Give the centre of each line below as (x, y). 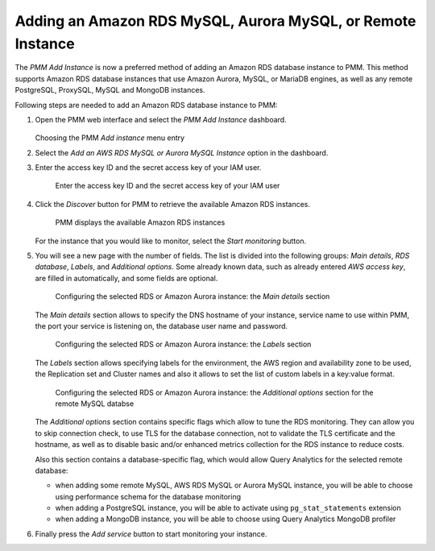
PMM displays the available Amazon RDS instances (140, 222)
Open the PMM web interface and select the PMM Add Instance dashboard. (161, 119)
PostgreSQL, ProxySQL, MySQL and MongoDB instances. (110, 90)
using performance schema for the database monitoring (148, 496)
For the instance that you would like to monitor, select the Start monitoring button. (170, 241)
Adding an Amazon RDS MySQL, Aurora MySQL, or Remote (215, 21)
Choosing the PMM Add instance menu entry (110, 138)
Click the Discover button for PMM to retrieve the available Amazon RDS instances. (172, 204)
